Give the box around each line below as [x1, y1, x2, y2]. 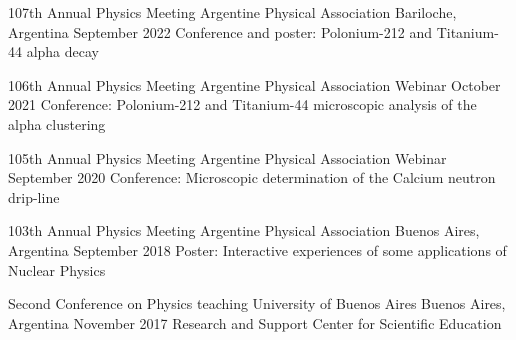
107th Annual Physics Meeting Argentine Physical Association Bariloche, [8, 2, 457, 22]
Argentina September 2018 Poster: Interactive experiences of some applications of [8, 239, 507, 260]
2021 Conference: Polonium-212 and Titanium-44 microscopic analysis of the [8, 94, 477, 115]
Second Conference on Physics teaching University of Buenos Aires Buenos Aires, [8, 293, 506, 314]
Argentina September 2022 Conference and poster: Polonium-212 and [8, 21, 432, 42]
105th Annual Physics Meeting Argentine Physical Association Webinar [8, 147, 447, 168]
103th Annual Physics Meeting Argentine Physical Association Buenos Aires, [8, 220, 480, 241]
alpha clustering [8, 113, 106, 134]
